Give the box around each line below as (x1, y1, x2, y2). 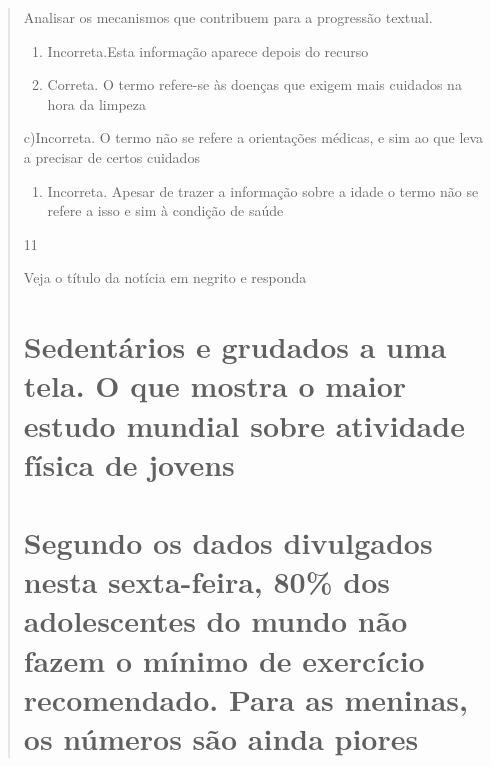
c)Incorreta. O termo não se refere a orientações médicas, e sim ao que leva (23, 127, 484, 148)
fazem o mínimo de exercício (23, 639, 425, 680)
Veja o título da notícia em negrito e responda (23, 267, 307, 288)
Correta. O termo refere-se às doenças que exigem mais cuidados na (47, 74, 462, 95)
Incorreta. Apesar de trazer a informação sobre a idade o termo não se (47, 180, 479, 201)
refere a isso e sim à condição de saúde (47, 200, 284, 221)
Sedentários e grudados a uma (23, 326, 447, 367)
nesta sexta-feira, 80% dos (23, 561, 390, 602)
